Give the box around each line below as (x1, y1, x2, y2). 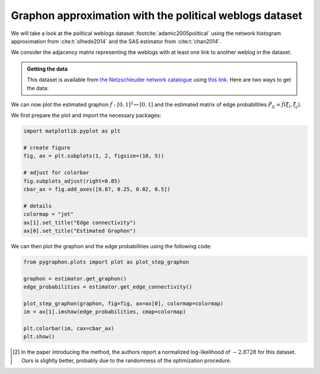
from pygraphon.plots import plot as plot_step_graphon (23, 258, 190, 265)
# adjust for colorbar (23, 169, 89, 176)
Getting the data (27, 65, 68, 72)
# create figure (23, 144, 71, 151)
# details (23, 202, 52, 209)
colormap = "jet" (23, 211, 74, 218)
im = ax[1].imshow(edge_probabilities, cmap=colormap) (23, 309, 186, 315)
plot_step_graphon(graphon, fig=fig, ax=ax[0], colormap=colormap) (23, 300, 224, 307)
